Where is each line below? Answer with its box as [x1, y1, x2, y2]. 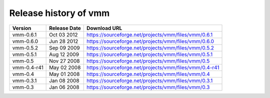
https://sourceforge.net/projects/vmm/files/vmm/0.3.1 [86, 77, 213, 84]
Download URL [86, 24, 122, 31]
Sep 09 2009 [49, 44, 80, 51]
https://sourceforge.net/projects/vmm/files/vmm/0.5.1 [86, 50, 212, 57]
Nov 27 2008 [49, 57, 80, 64]
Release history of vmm [9, 7, 110, 18]
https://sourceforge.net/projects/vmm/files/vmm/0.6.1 [86, 31, 213, 38]
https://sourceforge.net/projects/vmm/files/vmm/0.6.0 [86, 37, 214, 44]
